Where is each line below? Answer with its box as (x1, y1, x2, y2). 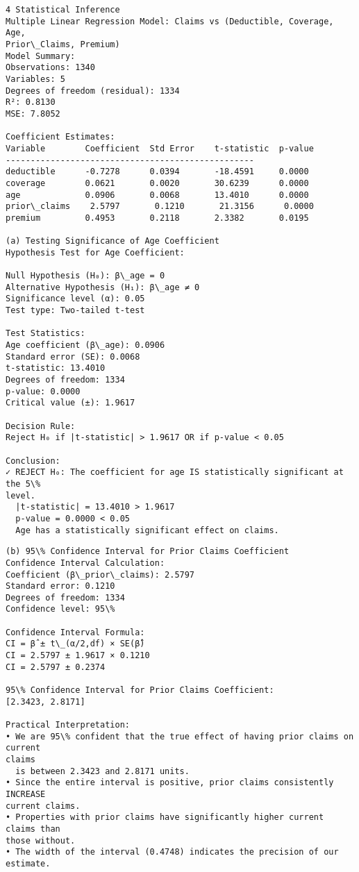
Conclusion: (6, 455, 60, 466)
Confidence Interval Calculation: (6, 557, 165, 568)
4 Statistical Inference (6, 5, 120, 15)
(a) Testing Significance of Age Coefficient (6, 236, 219, 246)
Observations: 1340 (6, 62, 95, 73)
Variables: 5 (6, 74, 65, 84)
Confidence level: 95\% (6, 604, 115, 614)
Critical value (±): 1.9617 (6, 398, 135, 408)
